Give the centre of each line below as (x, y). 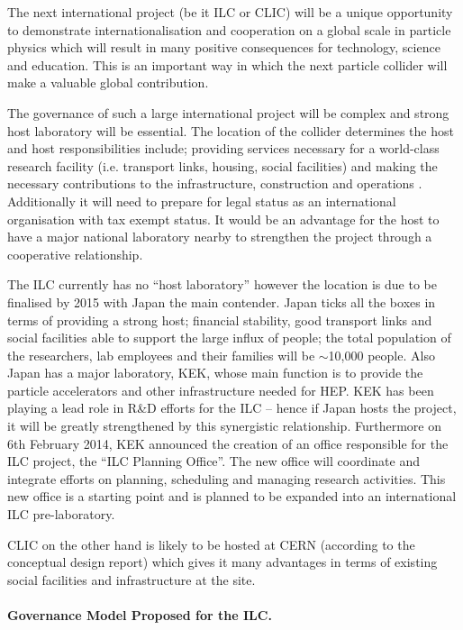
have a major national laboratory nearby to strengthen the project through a (220, 237)
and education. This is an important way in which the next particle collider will (227, 64)
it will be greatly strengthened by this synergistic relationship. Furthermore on (224, 426)
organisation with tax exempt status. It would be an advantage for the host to (223, 219)
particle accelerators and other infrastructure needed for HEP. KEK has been (221, 390)
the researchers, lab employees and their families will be (161, 355)
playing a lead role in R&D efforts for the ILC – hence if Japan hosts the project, (232, 408)
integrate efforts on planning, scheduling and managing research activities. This (227, 478)
